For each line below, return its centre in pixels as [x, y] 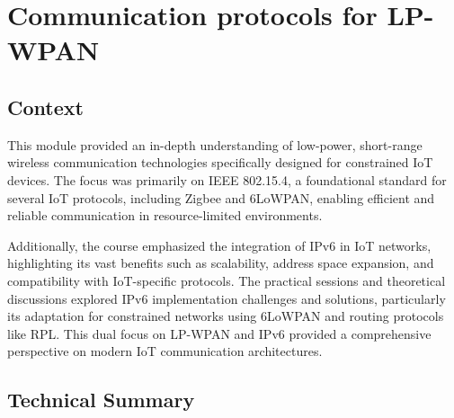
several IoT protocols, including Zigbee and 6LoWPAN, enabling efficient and [221, 197]
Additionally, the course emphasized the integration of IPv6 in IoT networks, [219, 245]
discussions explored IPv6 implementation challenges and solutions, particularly [227, 298]
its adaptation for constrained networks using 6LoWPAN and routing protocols [226, 316]
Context [45, 107]
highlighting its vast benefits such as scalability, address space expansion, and [221, 263]
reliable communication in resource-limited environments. [165, 215]
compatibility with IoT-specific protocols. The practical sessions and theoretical [227, 280]
